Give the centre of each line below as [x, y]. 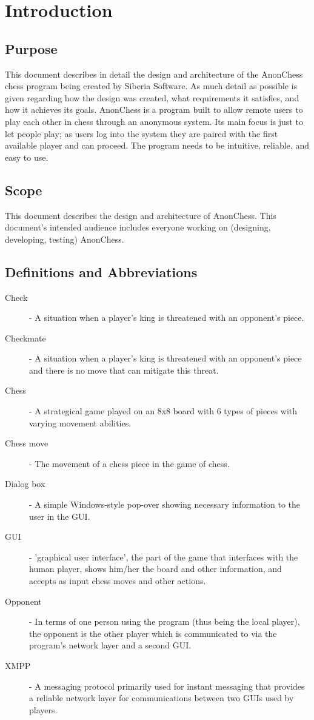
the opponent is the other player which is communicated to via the [153, 633]
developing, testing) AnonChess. [65, 239]
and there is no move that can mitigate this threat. [124, 370]
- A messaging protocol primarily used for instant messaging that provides [167, 686]
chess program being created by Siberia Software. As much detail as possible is [151, 86]
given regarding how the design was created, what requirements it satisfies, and [152, 97]
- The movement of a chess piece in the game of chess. [129, 463]
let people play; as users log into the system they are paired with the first [142, 133]
